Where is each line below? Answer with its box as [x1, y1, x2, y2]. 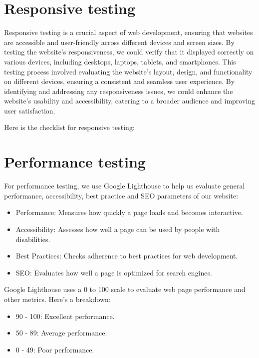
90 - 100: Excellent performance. [15, 310, 115, 321]
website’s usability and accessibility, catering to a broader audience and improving [4, 95, 256, 106]
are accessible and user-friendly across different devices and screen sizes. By [4, 36, 235, 47]
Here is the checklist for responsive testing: [4, 122, 135, 132]
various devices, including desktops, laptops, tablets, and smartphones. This [4, 56, 236, 66]
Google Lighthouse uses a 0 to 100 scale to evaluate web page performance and [4, 284, 246, 294]
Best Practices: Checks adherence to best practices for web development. [15, 250, 238, 261]
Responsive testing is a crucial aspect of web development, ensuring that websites [4, 27, 253, 37]
